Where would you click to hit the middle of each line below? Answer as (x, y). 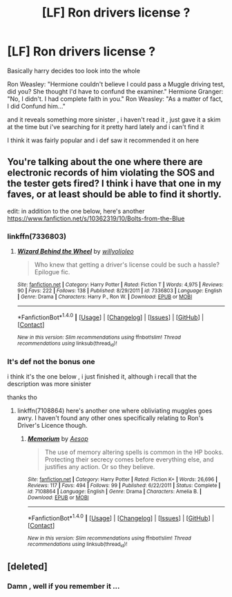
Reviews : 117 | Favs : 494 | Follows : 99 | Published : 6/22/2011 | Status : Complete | (124, 486)
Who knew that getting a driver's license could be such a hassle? (127, 265)
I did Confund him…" (36, 106)
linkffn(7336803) (37, 236)
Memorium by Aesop (58, 439)
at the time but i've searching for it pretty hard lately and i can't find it (106, 126)
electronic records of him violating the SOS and (111, 173)
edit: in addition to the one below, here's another (76, 211)
